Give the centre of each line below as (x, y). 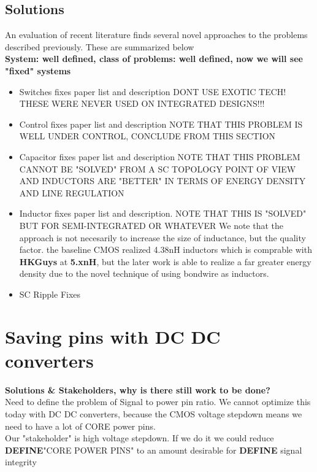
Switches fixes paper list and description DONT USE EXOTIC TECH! (153, 91)
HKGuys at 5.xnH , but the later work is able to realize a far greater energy (165, 261)
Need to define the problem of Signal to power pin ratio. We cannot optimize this (158, 402)
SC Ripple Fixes (50, 294)
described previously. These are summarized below (100, 46)
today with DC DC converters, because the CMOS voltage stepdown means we (154, 413)
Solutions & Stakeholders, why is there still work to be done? (138, 389)
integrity (21, 462)
